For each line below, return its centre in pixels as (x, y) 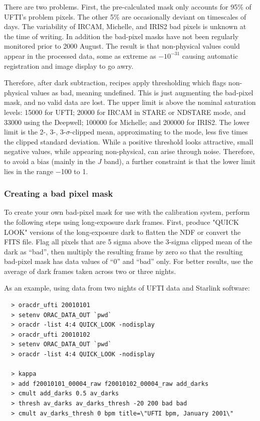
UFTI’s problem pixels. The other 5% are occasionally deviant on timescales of (125, 16)
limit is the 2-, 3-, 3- (35, 132)
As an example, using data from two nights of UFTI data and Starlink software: (127, 288)
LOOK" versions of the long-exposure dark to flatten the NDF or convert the (122, 232)
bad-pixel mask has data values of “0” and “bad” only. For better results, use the (128, 261)
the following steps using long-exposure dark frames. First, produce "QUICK (121, 222)
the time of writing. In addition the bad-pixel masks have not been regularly (121, 36)
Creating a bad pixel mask (59, 193)
